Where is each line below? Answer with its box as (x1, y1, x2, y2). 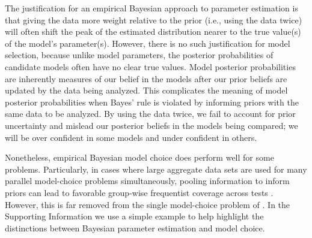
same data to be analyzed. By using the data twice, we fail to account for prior (5, 107, 296, 120)
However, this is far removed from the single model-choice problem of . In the (5, 198, 290, 210)
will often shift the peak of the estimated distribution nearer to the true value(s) (5, 25, 301, 38)
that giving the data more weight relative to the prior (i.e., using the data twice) (5, 13, 302, 26)
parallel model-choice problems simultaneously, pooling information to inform (5, 174, 290, 187)
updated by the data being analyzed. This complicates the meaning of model (5, 84, 288, 97)
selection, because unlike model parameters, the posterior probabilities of (5, 49, 274, 61)
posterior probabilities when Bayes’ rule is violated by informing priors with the (5, 95, 299, 108)
